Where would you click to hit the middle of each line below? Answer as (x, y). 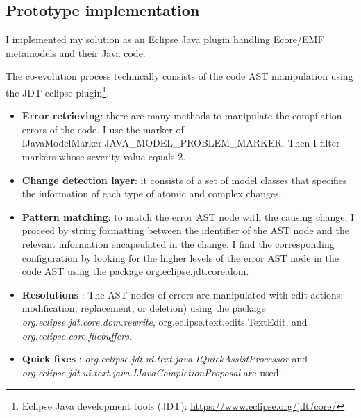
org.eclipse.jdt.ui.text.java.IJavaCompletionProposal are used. (152, 372)
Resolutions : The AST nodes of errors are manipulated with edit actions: (183, 294)
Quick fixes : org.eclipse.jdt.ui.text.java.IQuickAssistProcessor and (165, 359)
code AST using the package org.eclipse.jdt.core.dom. (135, 271)
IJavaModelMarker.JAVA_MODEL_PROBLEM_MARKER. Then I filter (181, 143)
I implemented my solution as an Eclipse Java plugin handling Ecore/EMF (165, 39)
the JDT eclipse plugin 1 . (58, 91)
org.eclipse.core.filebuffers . (77, 335)
